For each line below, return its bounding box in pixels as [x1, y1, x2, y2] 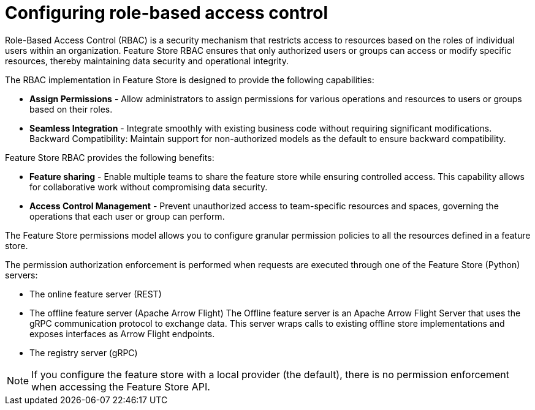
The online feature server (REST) [29, 288, 162, 299]
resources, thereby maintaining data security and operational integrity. [5, 55, 289, 66]
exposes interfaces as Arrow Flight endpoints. [29, 328, 215, 339]
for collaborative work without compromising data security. [29, 181, 268, 192]
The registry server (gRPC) [29, 347, 138, 358]
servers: [5, 269, 38, 280]
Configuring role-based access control [5, 2, 328, 23]
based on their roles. [29, 103, 113, 114]
